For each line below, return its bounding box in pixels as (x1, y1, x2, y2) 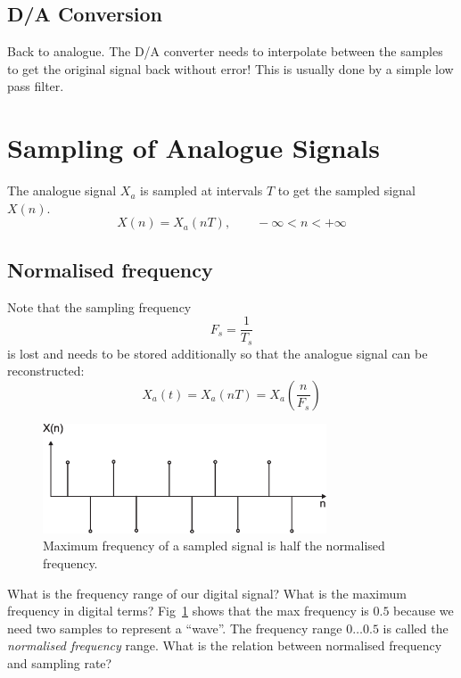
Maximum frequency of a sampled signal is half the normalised (43, 536, 385, 555)
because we (393, 601, 454, 620)
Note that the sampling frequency (7, 297, 192, 316)
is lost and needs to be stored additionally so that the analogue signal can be (7, 343, 428, 362)
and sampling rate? (7, 654, 112, 673)
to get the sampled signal (277, 181, 416, 200)
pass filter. (7, 77, 64, 95)
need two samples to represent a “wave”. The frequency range (7, 618, 342, 637)
